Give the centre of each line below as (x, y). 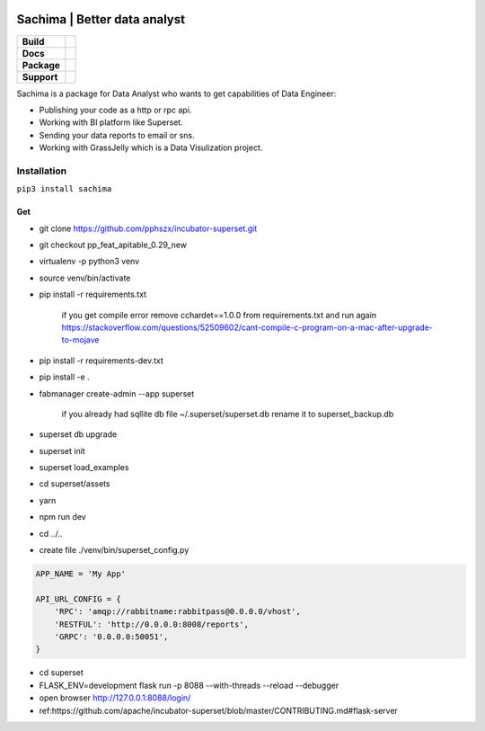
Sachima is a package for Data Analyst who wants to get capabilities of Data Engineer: (176, 94)
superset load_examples (84, 468)
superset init (62, 450)
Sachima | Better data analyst (101, 19)
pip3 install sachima (64, 189)
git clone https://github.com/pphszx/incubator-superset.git (148, 228)
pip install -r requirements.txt (93, 294)
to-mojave (80, 340)
